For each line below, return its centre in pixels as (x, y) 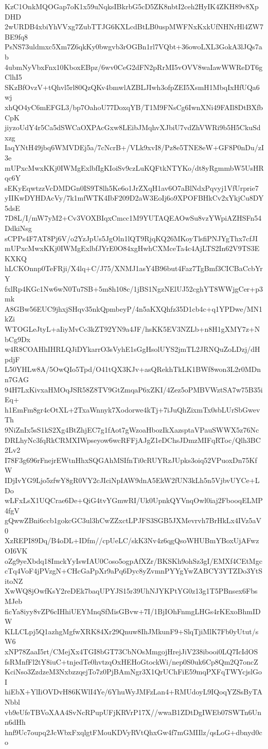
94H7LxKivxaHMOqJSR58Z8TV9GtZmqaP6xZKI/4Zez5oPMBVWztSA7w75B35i (134, 389)
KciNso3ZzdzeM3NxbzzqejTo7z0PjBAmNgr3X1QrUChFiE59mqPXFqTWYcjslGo (133, 672)
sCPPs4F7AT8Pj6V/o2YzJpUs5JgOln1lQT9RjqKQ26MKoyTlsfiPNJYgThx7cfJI (131, 238)
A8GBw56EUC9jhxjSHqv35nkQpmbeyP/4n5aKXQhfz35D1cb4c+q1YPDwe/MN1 (134, 308)
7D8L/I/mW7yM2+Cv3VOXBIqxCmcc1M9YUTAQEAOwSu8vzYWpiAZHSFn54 (133, 218)
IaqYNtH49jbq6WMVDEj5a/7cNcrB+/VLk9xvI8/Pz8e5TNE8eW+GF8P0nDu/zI (134, 147)
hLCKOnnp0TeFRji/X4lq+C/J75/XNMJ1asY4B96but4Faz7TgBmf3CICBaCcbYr (134, 268)
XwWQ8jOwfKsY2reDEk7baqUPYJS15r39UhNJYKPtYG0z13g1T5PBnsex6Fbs (131, 591)
